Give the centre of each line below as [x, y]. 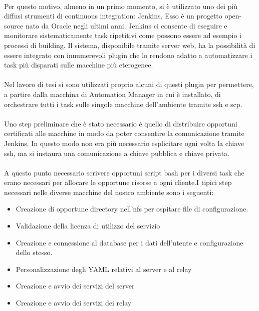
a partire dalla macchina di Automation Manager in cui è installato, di [112, 94]
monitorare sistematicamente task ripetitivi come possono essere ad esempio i [123, 35]
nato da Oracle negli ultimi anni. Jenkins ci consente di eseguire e [126, 25]
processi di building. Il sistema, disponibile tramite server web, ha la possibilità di [130, 45]
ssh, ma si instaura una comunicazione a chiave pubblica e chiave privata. [117, 153]
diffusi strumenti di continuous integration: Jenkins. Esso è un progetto [113, 16]
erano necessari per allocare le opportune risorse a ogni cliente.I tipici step [118, 182]
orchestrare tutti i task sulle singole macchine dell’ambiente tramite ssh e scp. [123, 104]
